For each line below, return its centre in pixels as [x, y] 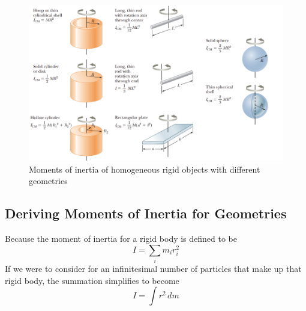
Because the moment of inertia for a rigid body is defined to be [121, 238]
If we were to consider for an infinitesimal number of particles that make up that [153, 268]
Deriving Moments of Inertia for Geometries [146, 213]
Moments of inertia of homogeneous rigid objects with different [145, 169]
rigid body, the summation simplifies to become [92, 280]
